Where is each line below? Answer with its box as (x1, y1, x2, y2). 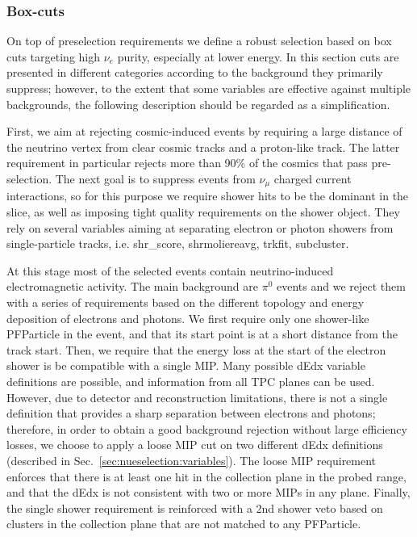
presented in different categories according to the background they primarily (6, 64, 383, 81)
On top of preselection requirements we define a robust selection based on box (6, 32, 392, 49)
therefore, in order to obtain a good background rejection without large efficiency (6, 420, 407, 437)
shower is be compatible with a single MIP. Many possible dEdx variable (6, 357, 365, 374)
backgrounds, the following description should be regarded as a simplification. (6, 95, 390, 112)
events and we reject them (277, 278, 406, 295)
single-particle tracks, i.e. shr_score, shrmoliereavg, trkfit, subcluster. (6, 235, 349, 252)
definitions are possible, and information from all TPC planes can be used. (6, 372, 375, 389)
